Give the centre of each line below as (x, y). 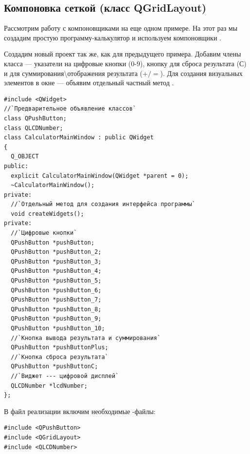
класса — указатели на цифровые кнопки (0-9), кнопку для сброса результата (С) (125, 63)
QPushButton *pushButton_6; (56, 290)
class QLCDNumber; (34, 128)
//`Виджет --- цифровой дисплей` (65, 376)
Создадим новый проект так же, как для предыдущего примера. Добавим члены (123, 54)
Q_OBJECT (25, 157)
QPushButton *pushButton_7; (56, 300)
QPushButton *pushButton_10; (58, 329)
